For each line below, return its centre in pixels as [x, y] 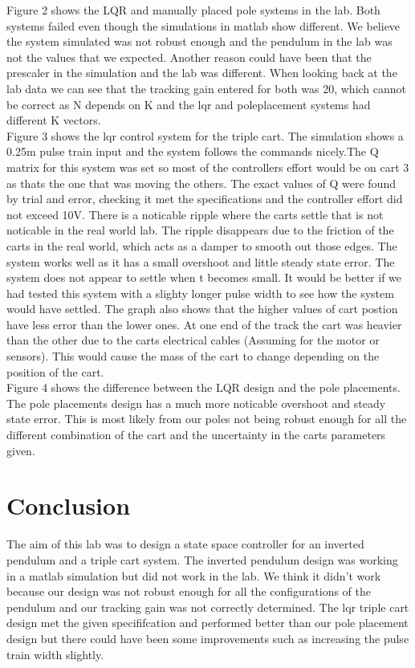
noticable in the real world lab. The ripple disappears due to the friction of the [200, 230]
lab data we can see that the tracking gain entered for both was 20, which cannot [207, 88]
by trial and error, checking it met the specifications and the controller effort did [205, 199]
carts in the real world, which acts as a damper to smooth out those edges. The [202, 245]
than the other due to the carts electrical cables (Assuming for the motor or [193, 340]
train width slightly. [55, 654]
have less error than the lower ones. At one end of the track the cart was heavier [204, 324]
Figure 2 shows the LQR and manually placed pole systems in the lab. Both [193, 10]
